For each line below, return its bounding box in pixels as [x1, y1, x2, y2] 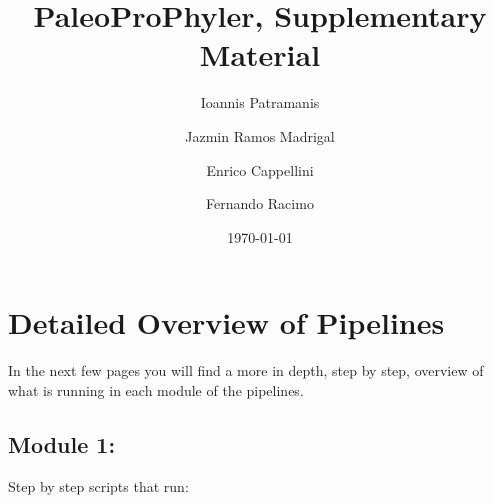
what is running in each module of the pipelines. [8, 379, 304, 400]
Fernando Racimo [206, 193, 314, 214]
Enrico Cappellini [206, 159, 314, 180]
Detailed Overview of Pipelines [8, 302, 445, 343]
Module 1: [8, 428, 116, 459]
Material [199, 34, 321, 75]
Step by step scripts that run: [8, 475, 189, 496]
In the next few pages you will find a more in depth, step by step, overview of [8, 360, 484, 381]
